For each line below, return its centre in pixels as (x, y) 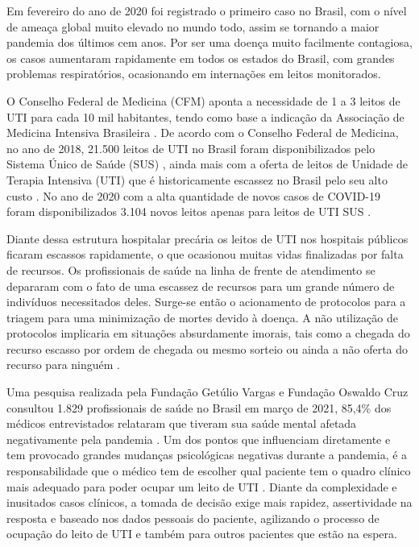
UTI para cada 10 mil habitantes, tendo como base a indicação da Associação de (205, 116)
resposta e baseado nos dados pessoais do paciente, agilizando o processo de (193, 518)
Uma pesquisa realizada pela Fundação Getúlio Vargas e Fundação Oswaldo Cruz (207, 392)
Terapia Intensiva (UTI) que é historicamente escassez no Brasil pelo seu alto (197, 179)
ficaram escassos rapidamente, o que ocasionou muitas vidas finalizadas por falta (205, 254)
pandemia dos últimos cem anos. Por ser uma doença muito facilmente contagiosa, (209, 42)
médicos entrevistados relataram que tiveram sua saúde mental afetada (182, 423)
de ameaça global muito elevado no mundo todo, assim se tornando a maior (193, 26)
